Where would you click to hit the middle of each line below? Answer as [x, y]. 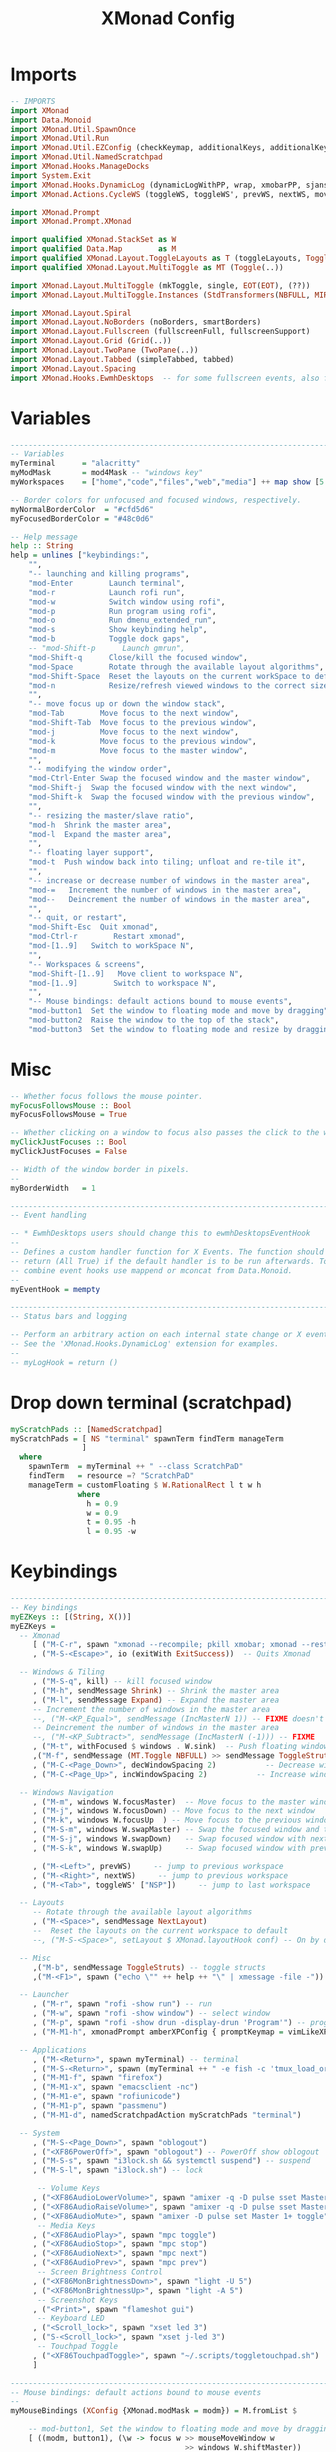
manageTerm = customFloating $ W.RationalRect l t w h [145, 1485]
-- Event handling [48, 1215]
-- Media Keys [66, 2225]
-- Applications [53, 2050]
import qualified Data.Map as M [93, 249]
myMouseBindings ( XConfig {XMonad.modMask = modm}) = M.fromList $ [154, 2411]
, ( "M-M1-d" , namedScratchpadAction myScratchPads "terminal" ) [167, 2115]
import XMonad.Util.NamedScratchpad [86, 157]
